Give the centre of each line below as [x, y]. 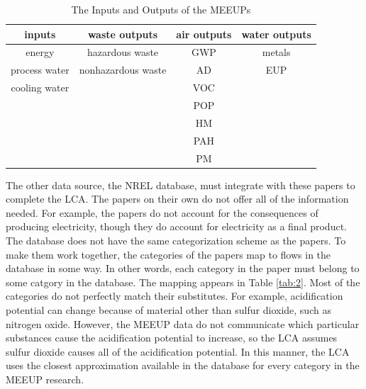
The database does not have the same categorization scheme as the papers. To [176, 240]
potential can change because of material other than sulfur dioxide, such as [168, 309]
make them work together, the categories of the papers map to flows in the [168, 254]
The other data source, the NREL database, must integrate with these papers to [181, 185]
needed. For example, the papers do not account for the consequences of [162, 212]
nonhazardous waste [123, 70]
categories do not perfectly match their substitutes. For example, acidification [174, 296]
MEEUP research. [45, 379]
